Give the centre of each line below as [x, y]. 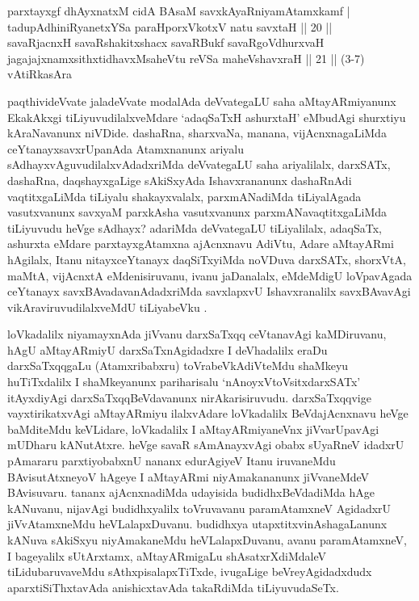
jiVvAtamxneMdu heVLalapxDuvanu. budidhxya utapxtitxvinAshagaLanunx [197, 524]
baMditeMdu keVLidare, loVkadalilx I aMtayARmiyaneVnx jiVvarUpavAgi [193, 429]
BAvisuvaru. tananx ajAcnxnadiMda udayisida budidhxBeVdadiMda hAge [191, 492]
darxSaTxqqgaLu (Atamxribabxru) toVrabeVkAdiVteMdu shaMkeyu [178, 366]
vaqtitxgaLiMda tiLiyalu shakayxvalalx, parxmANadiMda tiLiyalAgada [184, 196]
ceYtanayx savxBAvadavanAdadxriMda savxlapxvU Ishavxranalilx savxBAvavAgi [209, 291]
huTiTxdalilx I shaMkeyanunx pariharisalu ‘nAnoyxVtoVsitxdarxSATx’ [184, 382]
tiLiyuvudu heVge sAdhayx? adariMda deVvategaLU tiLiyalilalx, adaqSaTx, [195, 227]
